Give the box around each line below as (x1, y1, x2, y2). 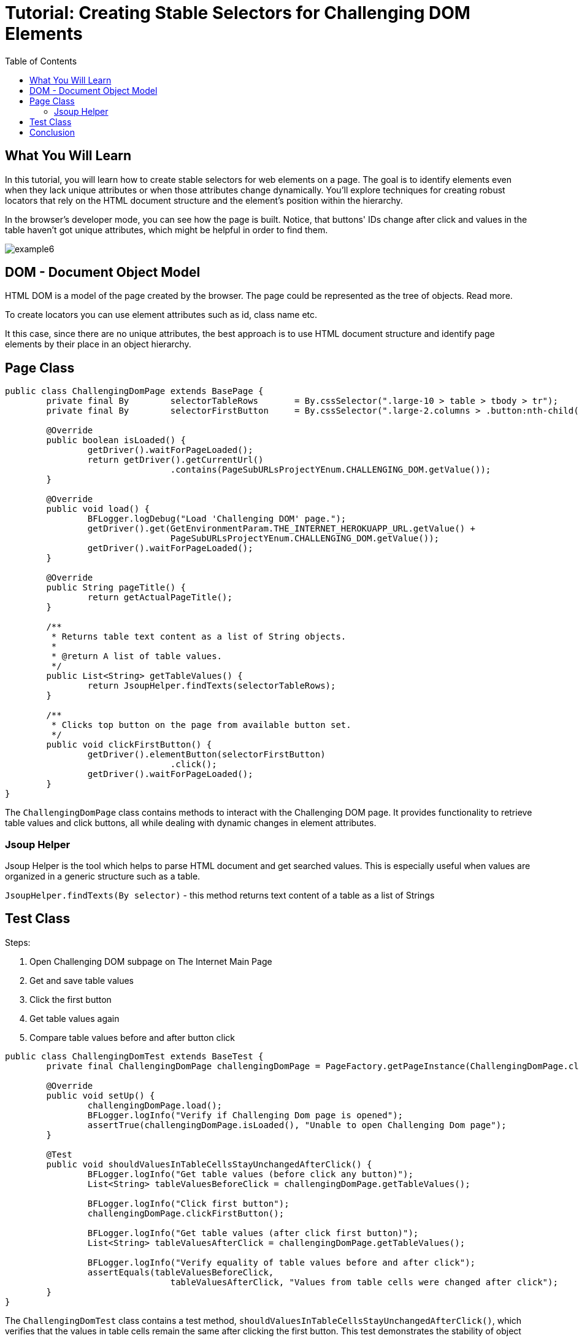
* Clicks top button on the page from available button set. (51, 720, 351, 730)
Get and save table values (29, 975, 134, 986)
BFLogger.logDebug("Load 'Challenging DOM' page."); (87, 514, 347, 524)
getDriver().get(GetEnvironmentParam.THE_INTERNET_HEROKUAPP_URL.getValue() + (87, 524, 476, 534)
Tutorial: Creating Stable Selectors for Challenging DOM (5, 2, 470, 23)
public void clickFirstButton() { (46, 740, 212, 750)
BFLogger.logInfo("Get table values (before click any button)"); (87, 1169, 413, 1179)
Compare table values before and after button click (29, 1032, 235, 1043)
